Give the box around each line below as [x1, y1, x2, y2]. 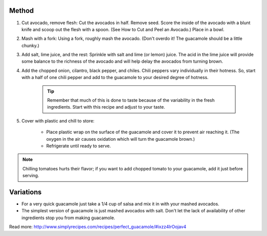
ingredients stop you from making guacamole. [21, 215, 116, 221]
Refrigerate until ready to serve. [46, 143, 111, 149]
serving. [22, 173, 40, 179]
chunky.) [21, 42, 40, 48]
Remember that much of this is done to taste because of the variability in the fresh [47, 97, 215, 103]
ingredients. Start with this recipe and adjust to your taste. [47, 104, 166, 110]
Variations [9, 188, 42, 196]
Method [9, 6, 34, 15]
